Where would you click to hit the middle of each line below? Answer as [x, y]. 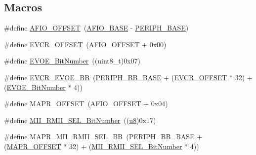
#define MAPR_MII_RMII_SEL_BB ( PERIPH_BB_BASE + [103, 137]
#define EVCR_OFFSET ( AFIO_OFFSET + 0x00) [85, 44]
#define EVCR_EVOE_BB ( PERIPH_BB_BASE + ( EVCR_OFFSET [116, 77]
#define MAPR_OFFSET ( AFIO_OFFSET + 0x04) [86, 104]
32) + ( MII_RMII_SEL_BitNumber [126, 146]
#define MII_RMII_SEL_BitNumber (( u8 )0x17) [80, 120]
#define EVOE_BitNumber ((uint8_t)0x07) [72, 61]
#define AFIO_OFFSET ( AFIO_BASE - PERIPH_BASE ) [96, 28]
